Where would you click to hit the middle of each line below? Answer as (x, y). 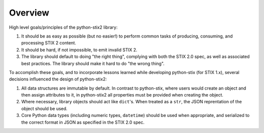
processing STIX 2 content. (49, 43)
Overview (29, 13)
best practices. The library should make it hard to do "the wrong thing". (93, 63)
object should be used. (44, 108)
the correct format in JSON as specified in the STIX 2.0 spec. (83, 122)
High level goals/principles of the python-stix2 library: (63, 27)
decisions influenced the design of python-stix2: (58, 79)
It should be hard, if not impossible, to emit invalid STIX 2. (79, 50)
